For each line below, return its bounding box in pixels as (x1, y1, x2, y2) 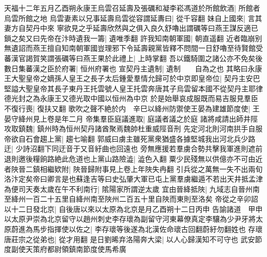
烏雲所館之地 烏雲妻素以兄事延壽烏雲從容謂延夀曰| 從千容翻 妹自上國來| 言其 (4, 12, 262, 23)
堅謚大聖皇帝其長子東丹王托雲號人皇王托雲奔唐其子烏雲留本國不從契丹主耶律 (4, 83, 263, 93)
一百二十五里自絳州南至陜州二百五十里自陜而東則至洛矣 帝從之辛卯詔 (25, 193, 258, 204)
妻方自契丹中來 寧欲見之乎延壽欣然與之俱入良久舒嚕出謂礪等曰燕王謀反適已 (4, 23, 258, 33)
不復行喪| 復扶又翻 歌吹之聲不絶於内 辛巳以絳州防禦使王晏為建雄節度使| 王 (4, 103, 260, 113)
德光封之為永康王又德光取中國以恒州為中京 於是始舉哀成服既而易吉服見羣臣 (4, 93, 258, 104)
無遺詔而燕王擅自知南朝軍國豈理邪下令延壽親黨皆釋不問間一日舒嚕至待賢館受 (4, 43, 263, 53)
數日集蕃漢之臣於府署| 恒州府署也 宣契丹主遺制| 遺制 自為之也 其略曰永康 (4, 63, 262, 73)
